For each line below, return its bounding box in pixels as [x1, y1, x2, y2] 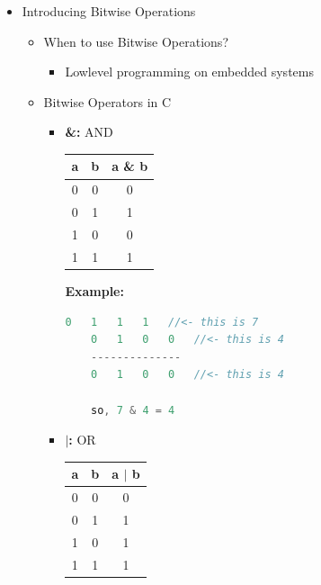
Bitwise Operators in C [43, 92, 172, 111]
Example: [65, 281, 124, 300]
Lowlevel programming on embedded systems [65, 62, 314, 81]
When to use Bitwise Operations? [43, 31, 228, 50]
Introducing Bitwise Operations [22, 2, 196, 20]
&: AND [65, 122, 113, 141]
